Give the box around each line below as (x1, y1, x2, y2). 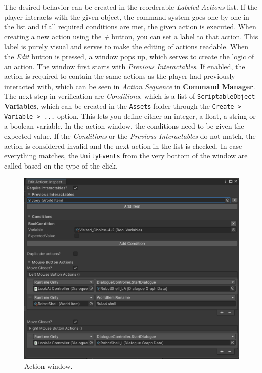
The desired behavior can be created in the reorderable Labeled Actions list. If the (4, 2, 258, 12)
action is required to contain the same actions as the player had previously (4, 71, 235, 81)
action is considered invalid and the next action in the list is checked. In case (4, 140, 242, 151)
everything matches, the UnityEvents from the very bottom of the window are (4, 150, 248, 161)
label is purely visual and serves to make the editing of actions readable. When (4, 41, 249, 52)
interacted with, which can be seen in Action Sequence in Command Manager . (4, 80, 255, 91)
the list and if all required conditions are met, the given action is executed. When (4, 21, 256, 32)
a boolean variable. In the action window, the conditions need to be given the (4, 120, 244, 131)
